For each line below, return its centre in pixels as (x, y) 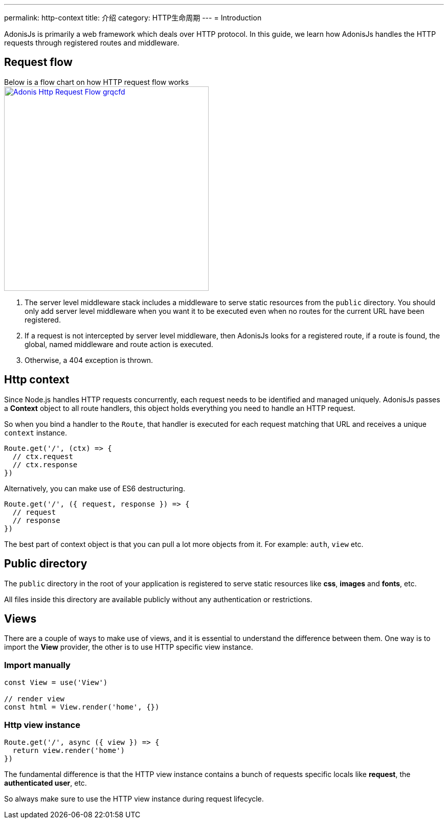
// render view (35, 699)
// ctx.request (43, 456)
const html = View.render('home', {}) (82, 707)
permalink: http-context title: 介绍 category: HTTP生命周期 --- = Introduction (133, 18)
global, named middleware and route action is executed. (119, 344)
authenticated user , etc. (46, 783)
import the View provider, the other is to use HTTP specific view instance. (129, 647)
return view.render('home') (69, 750)
